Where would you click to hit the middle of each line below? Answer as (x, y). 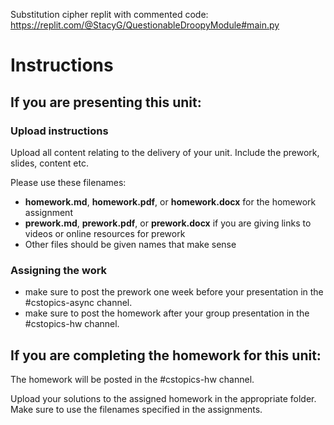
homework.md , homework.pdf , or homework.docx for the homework (170, 201)
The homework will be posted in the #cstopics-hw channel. (132, 379)
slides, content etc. (49, 163)
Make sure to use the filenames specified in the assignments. (136, 409)
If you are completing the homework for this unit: (166, 355)
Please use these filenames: (68, 182)
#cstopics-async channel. (78, 303)
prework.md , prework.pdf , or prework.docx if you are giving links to (168, 223)
